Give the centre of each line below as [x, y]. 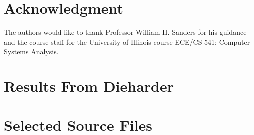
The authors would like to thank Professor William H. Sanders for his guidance [125, 32]
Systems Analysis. [31, 52]
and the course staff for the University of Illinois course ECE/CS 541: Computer [127, 42]
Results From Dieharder [89, 86]
